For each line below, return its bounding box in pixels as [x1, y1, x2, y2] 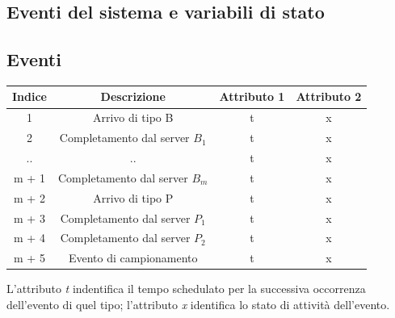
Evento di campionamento [68, 249, 198, 266]
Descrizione [100, 88, 166, 105]
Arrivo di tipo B [92, 109, 174, 126]
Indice [12, 88, 47, 105]
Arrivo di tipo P [93, 189, 174, 206]
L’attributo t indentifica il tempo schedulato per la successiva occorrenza [6, 280, 366, 297]
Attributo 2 [296, 88, 362, 105]
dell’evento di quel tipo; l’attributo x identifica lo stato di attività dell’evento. [6, 295, 390, 312]
